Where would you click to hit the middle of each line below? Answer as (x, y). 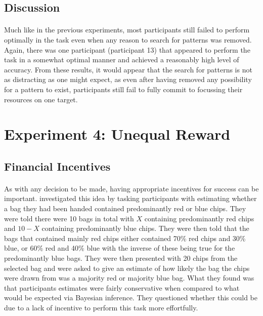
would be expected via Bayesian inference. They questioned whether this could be (131, 298)
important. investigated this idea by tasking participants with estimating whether (130, 198)
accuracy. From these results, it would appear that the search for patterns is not (128, 69)
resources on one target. (41, 99)
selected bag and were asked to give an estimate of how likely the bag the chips (127, 268)
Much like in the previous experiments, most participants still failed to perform (127, 30)
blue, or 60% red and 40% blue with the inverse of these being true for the (120, 248)
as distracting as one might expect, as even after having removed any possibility (128, 79)
